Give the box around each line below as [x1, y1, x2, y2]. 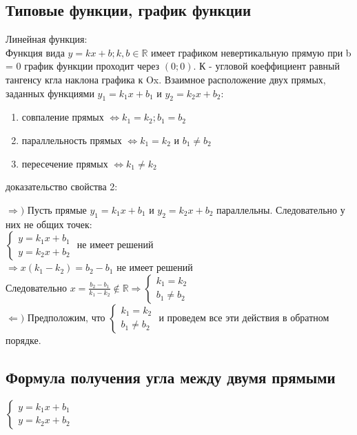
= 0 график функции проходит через [6, 59, 160, 73]
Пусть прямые [27, 202, 87, 216]
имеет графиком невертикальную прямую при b [151, 45, 351, 59]
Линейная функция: [6, 32, 88, 46]
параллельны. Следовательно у [216, 202, 345, 216]
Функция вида [6, 45, 65, 59]
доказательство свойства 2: [6, 179, 118, 194]
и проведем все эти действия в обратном [159, 310, 329, 324]
